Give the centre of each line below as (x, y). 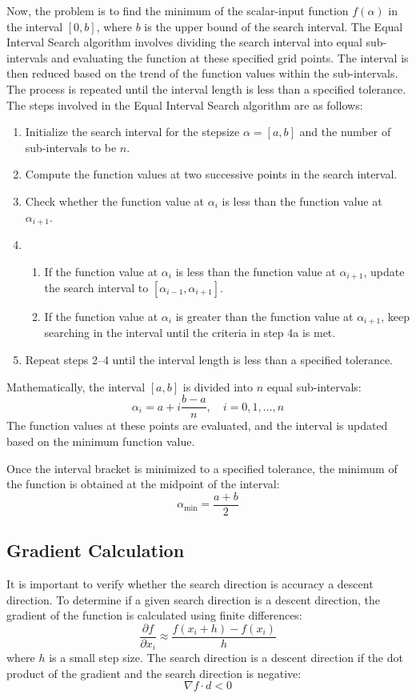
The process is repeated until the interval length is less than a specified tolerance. (206, 88)
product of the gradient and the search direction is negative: (154, 673)
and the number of (345, 132)
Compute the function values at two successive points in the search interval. (211, 174)
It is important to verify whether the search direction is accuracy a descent (190, 583)
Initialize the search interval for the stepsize (132, 132)
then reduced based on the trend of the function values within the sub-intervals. (202, 73)
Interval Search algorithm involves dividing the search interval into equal (184, 42)
